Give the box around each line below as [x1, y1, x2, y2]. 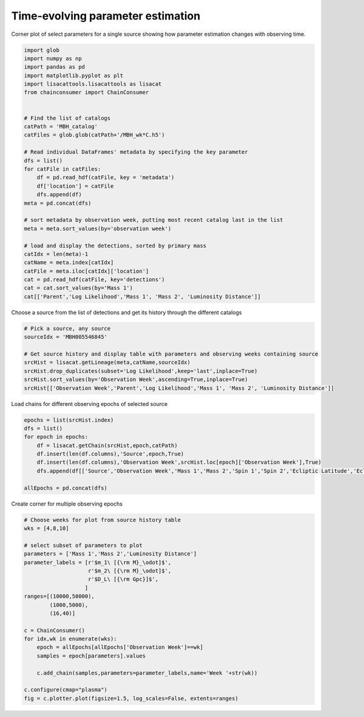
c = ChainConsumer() [24, 626, 85, 634]
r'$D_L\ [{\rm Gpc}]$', [88, 576, 159, 583]
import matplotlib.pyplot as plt [24, 72, 124, 79]
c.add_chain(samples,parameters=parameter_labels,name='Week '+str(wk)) [36, 669, 258, 676]
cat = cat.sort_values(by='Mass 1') [24, 284, 133, 292]
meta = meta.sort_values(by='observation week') [24, 225, 172, 232]
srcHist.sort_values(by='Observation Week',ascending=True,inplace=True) [24, 376, 248, 383]
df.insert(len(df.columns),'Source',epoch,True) [36, 450, 184, 458]
